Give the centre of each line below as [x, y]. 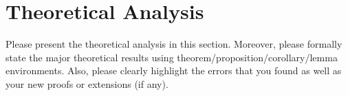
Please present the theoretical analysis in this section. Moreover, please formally [174, 44]
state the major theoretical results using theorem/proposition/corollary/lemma [172, 57]
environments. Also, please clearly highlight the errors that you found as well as [174, 70]
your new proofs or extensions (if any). [87, 83]
